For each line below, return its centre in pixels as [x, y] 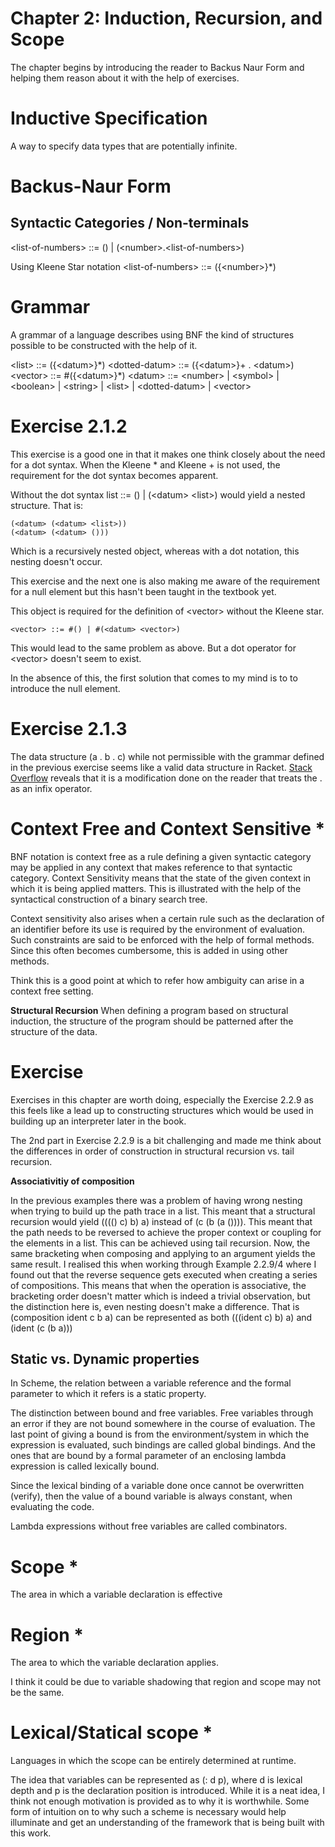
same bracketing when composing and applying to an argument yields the [163, 1253]
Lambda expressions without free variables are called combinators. [149, 1526]
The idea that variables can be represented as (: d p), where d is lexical [156, 1780]
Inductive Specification [109, 118]
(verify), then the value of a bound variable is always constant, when [151, 1496]
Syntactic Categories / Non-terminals [130, 223]
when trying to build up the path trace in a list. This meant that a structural [163, 1211]
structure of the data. [54, 1031]
